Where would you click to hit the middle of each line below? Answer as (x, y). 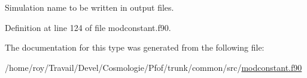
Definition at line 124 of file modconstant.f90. (88, 27)
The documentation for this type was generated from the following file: (135, 47)
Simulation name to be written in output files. (89, 7)
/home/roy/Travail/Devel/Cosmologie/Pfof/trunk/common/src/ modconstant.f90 (153, 67)
